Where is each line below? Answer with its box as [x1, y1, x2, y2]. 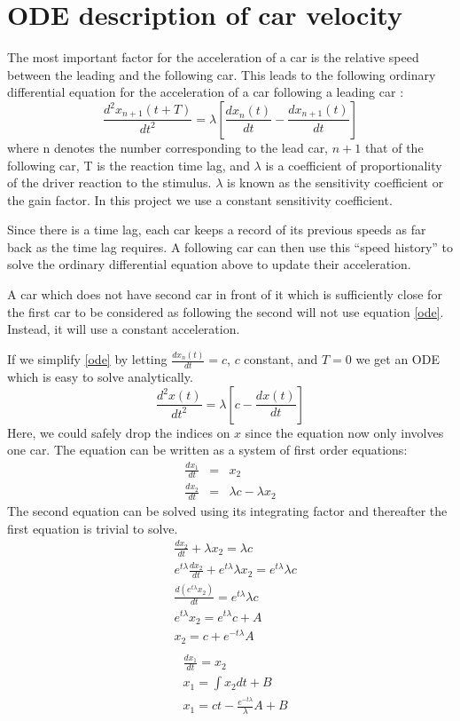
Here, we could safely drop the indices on [7, 423, 230, 441]
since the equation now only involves [245, 423, 444, 441]
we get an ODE [355, 350, 440, 368]
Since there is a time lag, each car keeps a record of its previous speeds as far [7, 220, 426, 239]
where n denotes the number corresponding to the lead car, [7, 138, 329, 156]
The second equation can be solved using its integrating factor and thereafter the [7, 501, 448, 519]
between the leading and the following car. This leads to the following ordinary [7, 65, 436, 83]
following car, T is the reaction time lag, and [7, 155, 250, 174]
